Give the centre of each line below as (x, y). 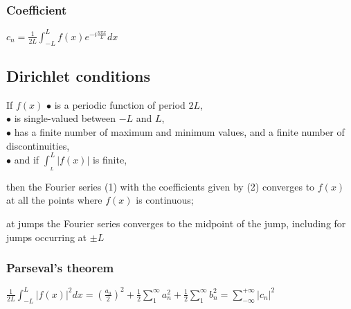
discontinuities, (38, 145)
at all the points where (54, 200)
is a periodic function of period (120, 104)
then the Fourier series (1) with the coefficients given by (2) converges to (161, 186)
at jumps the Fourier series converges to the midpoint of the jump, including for (176, 223)
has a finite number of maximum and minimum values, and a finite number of (179, 131)
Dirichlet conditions (79, 75)
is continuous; (165, 200)
